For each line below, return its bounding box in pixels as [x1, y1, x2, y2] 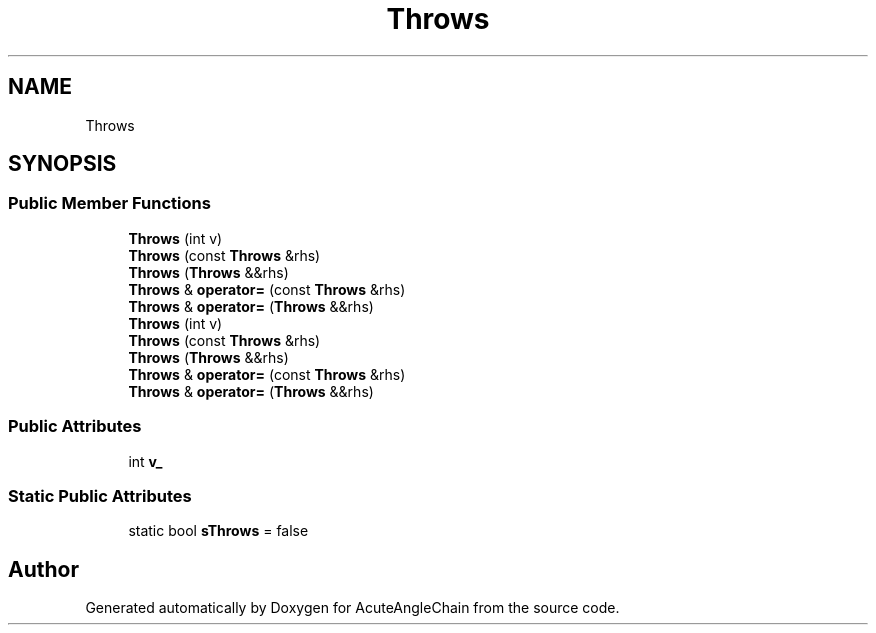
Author [8, 556, 79, 582]
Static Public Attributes [8, 485, 192, 506]
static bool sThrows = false [128, 522, 309, 540]
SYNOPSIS [8, 151, 117, 177]
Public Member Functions [8, 193, 211, 214]
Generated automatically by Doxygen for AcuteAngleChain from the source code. [85, 599, 620, 617]
